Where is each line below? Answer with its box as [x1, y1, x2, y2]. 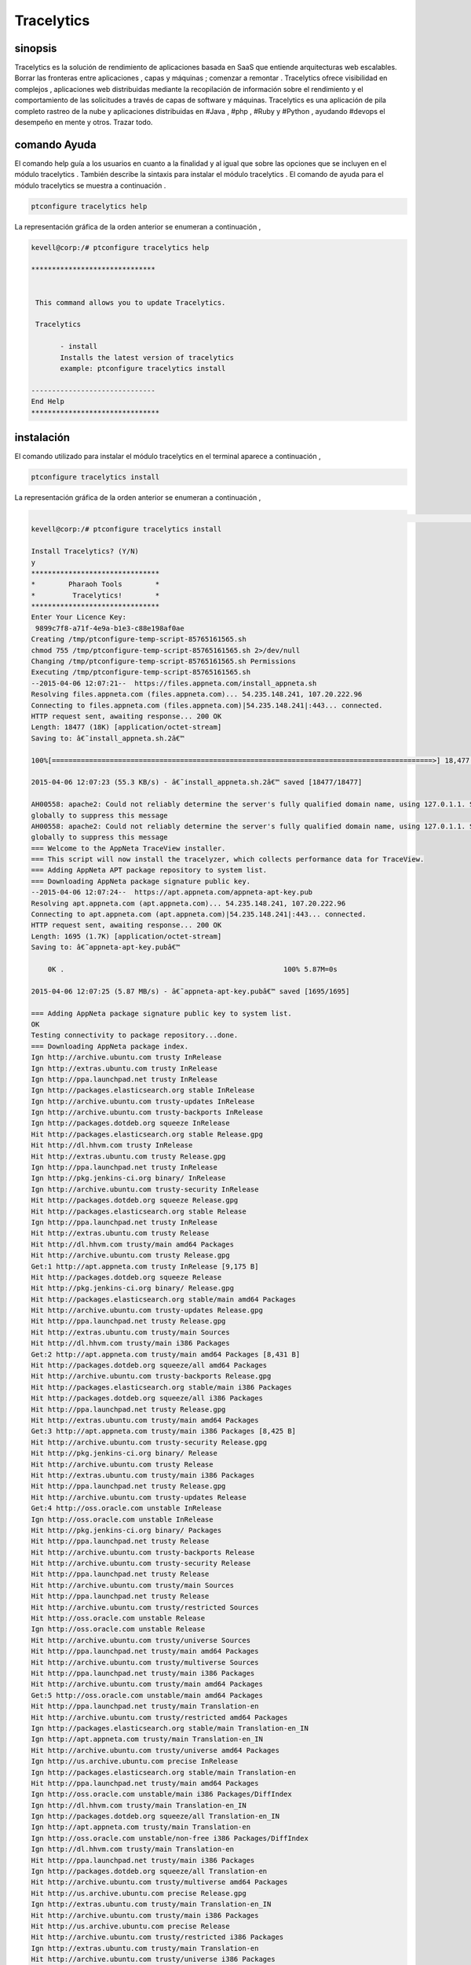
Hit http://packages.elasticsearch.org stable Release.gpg [31, 1129, 263, 1139]
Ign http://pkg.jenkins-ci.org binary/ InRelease [31, 1173, 226, 1183]
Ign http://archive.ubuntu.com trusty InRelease [31, 1053, 222, 1062]
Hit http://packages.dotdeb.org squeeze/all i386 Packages [31, 1394, 263, 1403]
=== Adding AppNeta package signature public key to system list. [31, 1008, 292, 1018]
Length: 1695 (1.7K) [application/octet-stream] [31, 931, 222, 941]
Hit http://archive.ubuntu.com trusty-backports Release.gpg [31, 1372, 272, 1381]
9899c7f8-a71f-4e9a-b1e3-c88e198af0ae [35, 623, 184, 633]
